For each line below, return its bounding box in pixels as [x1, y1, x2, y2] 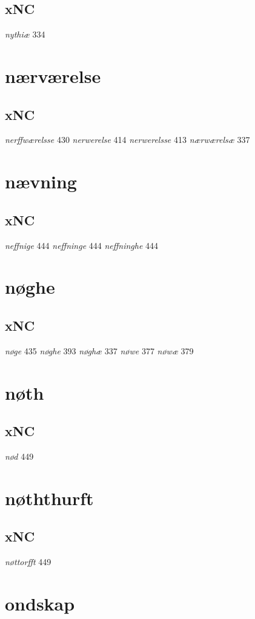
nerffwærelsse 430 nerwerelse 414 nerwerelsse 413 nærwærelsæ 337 [5, 133, 250, 146]
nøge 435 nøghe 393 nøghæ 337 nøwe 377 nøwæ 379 [5, 344, 194, 357]
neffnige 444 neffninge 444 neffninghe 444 [5, 239, 159, 251]
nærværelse [5, 63, 101, 88]
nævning [5, 169, 77, 194]
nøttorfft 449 [5, 555, 51, 568]
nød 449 [5, 449, 34, 462]
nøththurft [5, 485, 94, 510]
